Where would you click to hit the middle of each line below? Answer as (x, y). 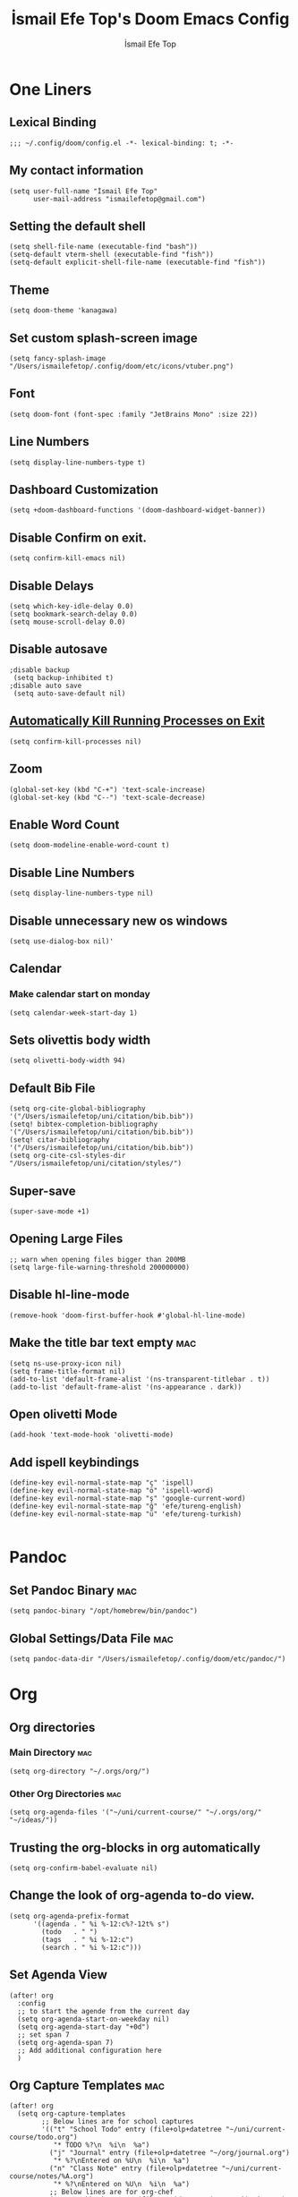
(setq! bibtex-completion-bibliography (84, 1124)
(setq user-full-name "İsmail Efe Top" (84, 191)
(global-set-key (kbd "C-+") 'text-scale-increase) (107, 789)
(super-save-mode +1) (50, 1212)
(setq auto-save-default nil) (69, 694)
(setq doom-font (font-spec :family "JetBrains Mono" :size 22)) (133, 414)
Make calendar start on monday (80, 994)
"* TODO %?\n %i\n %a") (102, 2145)
